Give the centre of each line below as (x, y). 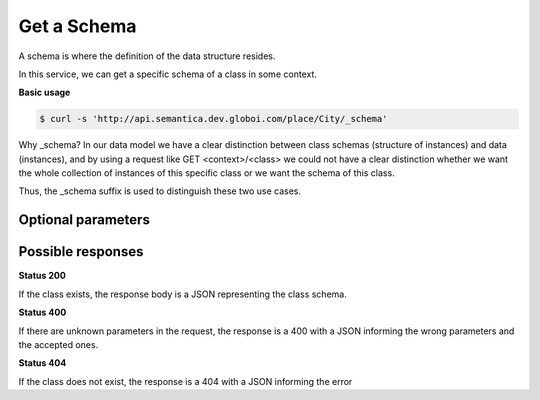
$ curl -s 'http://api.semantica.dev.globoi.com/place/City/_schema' (213, 119)
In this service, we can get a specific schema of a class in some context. (167, 74)
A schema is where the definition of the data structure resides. (147, 56)
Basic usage (44, 92)
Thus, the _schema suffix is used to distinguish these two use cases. (160, 191)
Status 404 (42, 363)
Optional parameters (84, 220)
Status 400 (42, 312)
